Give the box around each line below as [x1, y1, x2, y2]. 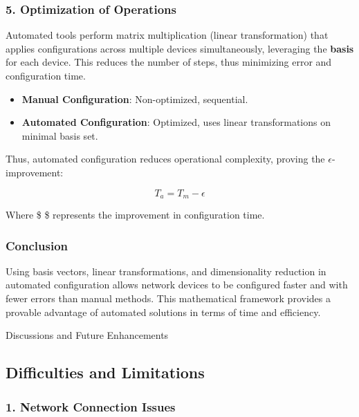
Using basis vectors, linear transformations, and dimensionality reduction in [6, 263, 326, 278]
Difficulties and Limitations [6, 362, 205, 383]
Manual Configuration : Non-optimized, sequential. [21, 91, 248, 106]
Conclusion [6, 237, 68, 254]
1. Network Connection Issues [6, 398, 176, 415]
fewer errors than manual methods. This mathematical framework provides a [6, 291, 331, 306]
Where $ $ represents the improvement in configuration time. [6, 207, 265, 222]
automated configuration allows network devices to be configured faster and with [6, 277, 348, 292]
